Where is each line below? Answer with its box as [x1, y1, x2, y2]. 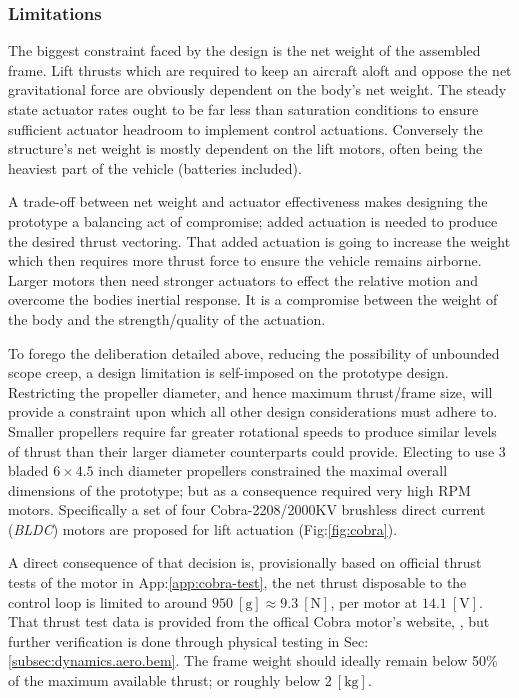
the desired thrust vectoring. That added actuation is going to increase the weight [8, 230, 511, 251]
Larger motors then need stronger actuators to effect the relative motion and [8, 269, 479, 290]
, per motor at [330, 591, 418, 612]
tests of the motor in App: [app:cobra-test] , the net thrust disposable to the [8, 572, 467, 593]
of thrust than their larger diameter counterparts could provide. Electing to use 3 [8, 440, 506, 461]
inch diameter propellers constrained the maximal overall [98, 460, 448, 481]
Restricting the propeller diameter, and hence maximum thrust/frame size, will [8, 381, 493, 402]
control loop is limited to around [8, 591, 208, 612]
